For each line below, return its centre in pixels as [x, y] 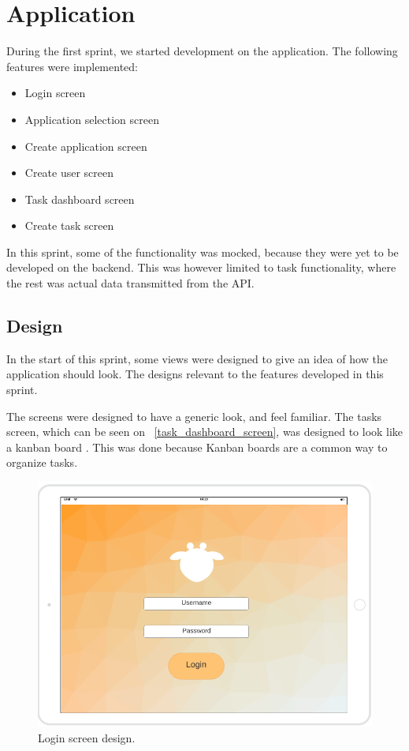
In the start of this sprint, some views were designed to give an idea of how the [197, 358]
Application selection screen [92, 119]
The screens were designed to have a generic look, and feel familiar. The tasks [194, 416]
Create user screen [69, 173]
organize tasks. [42, 462]
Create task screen [69, 225]
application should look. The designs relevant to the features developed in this [195, 374]
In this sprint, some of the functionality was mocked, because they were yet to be [203, 252]
